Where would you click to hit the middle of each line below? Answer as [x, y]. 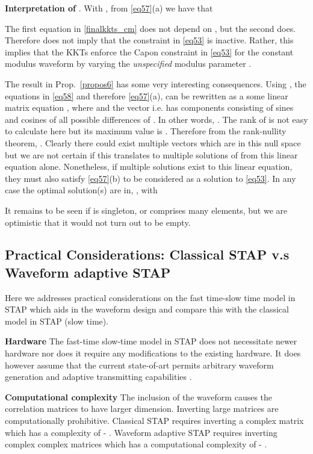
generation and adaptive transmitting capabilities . [98, 377]
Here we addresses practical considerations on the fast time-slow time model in [150, 297]
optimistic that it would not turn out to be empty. [98, 222]
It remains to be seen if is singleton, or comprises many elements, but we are [146, 210]
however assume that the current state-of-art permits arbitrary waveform [139, 365]
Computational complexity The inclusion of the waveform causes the [139, 396]
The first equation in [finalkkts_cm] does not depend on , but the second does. [150, 28]
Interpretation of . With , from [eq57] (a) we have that [109, 8]
